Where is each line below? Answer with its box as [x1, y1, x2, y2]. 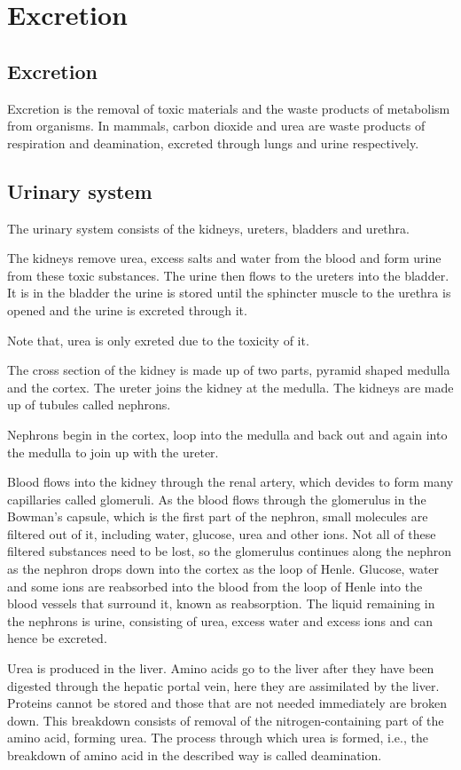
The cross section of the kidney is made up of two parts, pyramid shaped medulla [7, 361, 450, 379]
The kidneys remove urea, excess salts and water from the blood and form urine [7, 249, 441, 267]
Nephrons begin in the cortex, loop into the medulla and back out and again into [7, 425, 448, 443]
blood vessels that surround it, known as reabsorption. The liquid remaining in [7, 594, 435, 613]
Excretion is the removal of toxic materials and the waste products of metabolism [7, 99, 450, 117]
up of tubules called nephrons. [7, 395, 171, 414]
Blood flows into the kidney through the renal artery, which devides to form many [7, 472, 454, 491]
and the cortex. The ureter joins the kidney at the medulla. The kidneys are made [7, 377, 454, 396]
